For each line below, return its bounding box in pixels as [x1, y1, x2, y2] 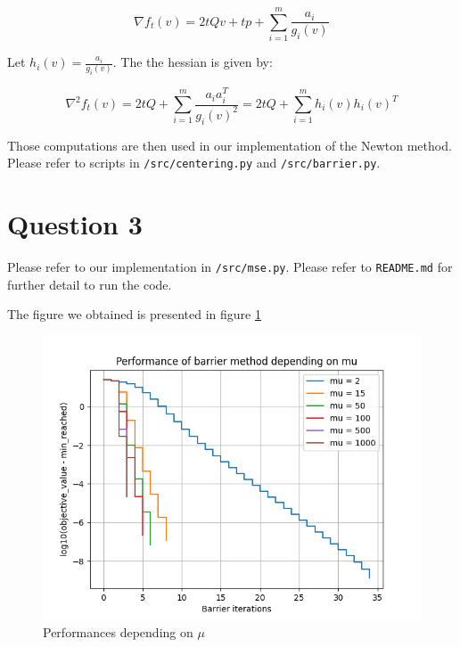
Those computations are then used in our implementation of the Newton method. [7, 135, 452, 154]
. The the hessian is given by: [112, 53, 273, 71]
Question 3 [7, 206, 143, 242]
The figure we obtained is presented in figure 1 [7, 305, 261, 323]
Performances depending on [43, 622, 193, 641]
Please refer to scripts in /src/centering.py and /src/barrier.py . [7, 153, 381, 172]
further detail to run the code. [7, 274, 172, 293]
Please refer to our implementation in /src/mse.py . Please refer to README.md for [7, 258, 453, 276]
